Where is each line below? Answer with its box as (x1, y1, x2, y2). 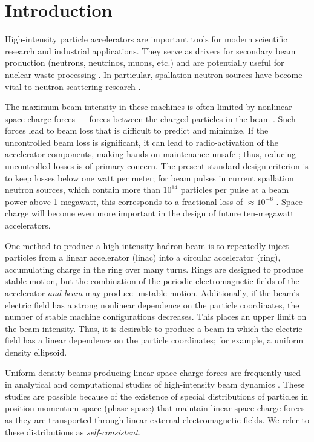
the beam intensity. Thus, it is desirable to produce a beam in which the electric (5, 322, 303, 334)
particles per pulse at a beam (180, 183, 289, 196)
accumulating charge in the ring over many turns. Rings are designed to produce (5, 262, 303, 275)
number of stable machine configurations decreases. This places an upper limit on (5, 310, 307, 323)
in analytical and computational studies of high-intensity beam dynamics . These (5, 378, 305, 391)
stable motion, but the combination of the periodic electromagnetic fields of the (5, 275, 299, 287)
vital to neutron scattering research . (5, 80, 141, 93)
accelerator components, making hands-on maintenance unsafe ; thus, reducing (5, 148, 296, 160)
